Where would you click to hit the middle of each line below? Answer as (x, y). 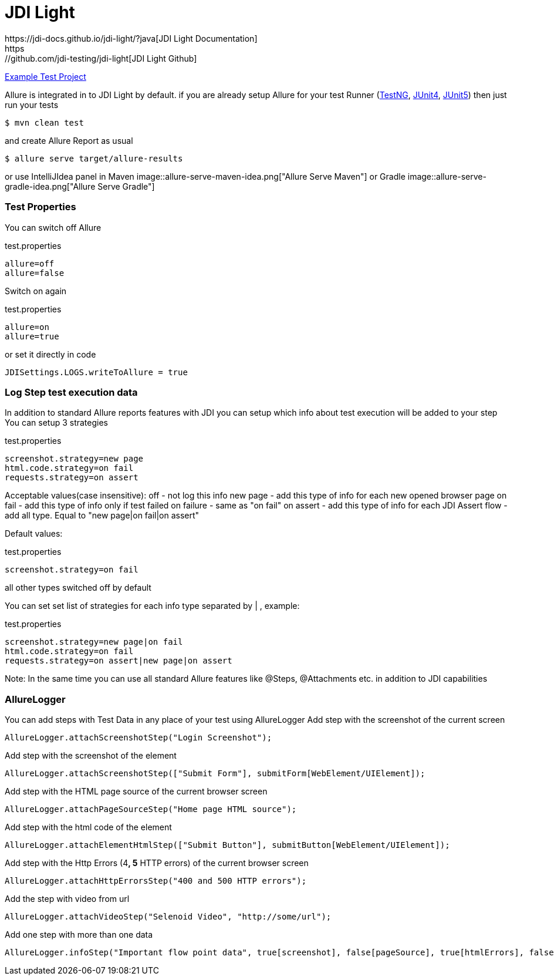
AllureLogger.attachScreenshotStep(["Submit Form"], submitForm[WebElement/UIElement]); (215, 773)
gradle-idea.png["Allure (50, 186)
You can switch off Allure (53, 227)
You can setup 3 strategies (56, 423)
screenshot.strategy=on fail (72, 570)
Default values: (34, 534)
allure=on (27, 327)
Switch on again (36, 291)
